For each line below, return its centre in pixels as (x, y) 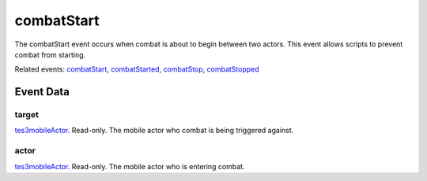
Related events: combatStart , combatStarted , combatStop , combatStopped (137, 69)
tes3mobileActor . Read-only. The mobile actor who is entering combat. (130, 166)
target (26, 115)
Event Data (42, 92)
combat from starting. (50, 54)
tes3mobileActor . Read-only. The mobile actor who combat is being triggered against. (154, 131)
